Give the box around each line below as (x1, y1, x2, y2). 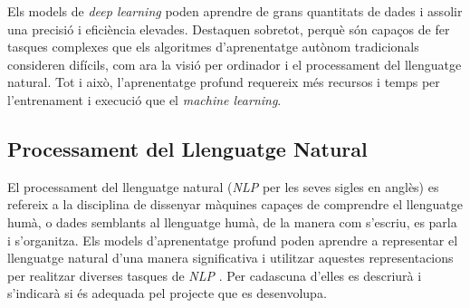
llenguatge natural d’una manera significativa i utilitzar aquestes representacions (7, 248, 454, 267)
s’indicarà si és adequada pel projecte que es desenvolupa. (7, 284, 327, 303)
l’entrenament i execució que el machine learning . (7, 90, 282, 109)
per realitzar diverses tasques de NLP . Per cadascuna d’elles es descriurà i (7, 265, 422, 284)
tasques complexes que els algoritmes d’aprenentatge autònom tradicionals (7, 37, 419, 56)
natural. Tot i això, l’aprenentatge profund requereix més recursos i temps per (7, 72, 440, 91)
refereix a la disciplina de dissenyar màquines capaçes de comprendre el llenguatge (7, 195, 463, 214)
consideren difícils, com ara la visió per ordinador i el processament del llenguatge (7, 54, 462, 73)
